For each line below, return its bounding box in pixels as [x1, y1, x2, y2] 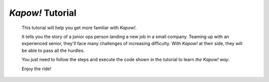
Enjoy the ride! [21, 66, 52, 72]
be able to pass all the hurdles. [21, 47, 85, 53]
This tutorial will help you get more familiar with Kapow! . [21, 25, 137, 31]
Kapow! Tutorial [9, 7, 77, 18]
